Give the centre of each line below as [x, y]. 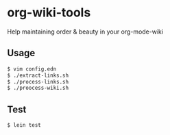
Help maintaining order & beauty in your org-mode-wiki [85, 32]
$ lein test [24, 125]
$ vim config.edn [32, 69]
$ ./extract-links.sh [38, 75]
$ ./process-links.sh [38, 82]
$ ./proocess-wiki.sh [38, 88]
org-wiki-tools [49, 13]
